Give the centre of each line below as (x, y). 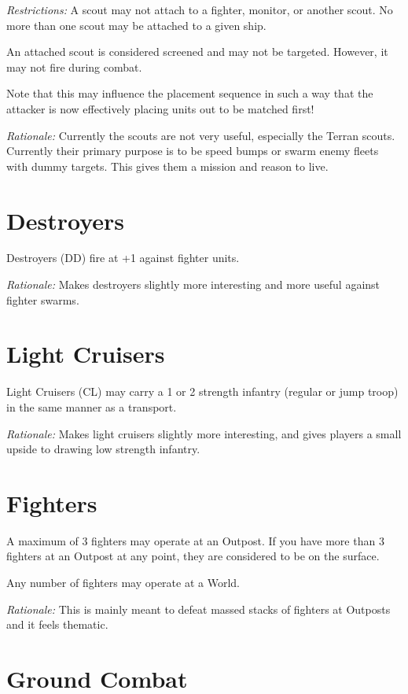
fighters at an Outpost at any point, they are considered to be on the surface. (193, 556)
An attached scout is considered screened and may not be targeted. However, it (197, 52)
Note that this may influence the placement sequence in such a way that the (190, 93)
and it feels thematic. (57, 624)
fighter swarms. (43, 299)
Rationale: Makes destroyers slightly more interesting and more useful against (193, 284)
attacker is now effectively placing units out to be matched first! (160, 108)
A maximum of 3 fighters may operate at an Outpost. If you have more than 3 (195, 540)
